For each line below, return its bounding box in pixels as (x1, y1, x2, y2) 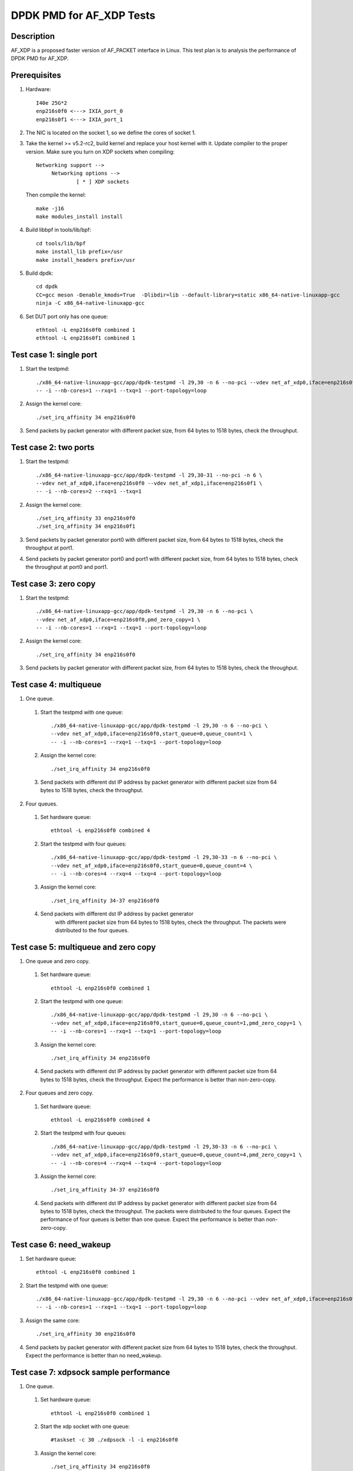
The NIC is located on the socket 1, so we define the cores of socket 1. (25, 129, 197, 136)
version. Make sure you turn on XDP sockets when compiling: (25, 148, 175, 155)
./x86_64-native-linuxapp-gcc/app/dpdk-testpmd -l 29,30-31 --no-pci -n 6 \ (36, 471, 263, 478)
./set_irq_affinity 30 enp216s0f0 (36, 1330, 135, 1337)
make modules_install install (36, 214, 124, 220)
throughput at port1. (25, 544, 74, 551)
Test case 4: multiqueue (11, 680, 102, 690)
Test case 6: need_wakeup (11, 1239, 111, 1250)
